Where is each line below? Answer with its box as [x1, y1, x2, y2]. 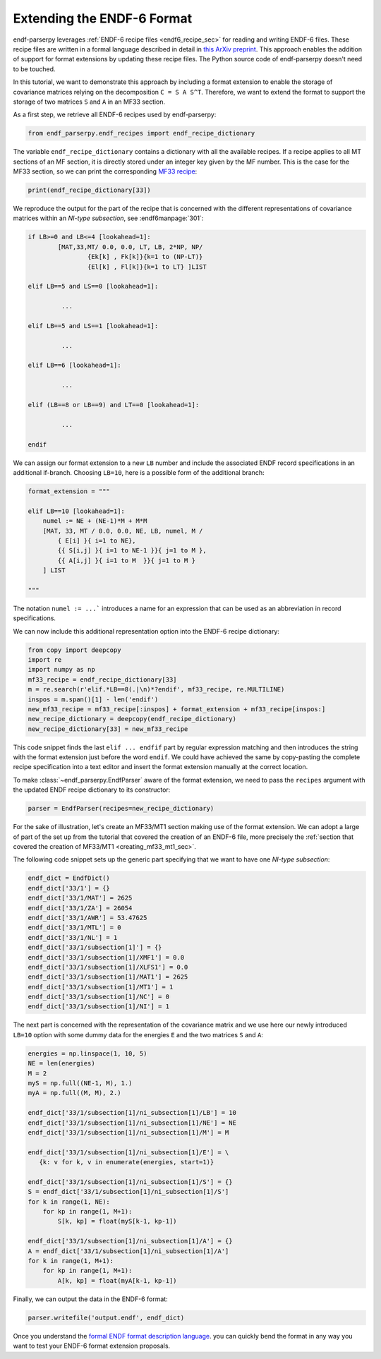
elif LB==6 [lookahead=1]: [28, 361, 121, 370]
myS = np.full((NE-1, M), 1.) [28, 1080, 133, 1087]
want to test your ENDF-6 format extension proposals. [13, 1341, 171, 1351]
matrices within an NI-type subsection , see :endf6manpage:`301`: [13, 214, 204, 222]
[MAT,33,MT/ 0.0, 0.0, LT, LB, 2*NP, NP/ [57, 243, 203, 250]
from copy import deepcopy [28, 646, 121, 654]
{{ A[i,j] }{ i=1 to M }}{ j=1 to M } [57, 556, 195, 564]
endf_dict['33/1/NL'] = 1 [28, 934, 118, 941]
